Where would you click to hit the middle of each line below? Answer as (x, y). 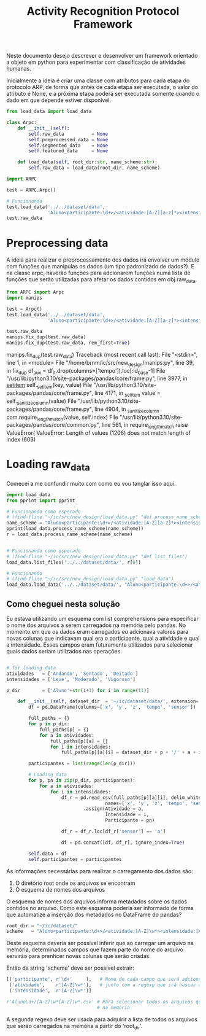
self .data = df (48, 854)
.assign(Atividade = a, (113, 809)
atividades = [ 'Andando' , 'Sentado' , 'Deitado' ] (72, 674)
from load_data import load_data (49, 112)
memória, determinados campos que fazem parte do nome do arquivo (95, 949)
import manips (25, 298)
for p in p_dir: (49, 724)
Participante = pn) (130, 820)
